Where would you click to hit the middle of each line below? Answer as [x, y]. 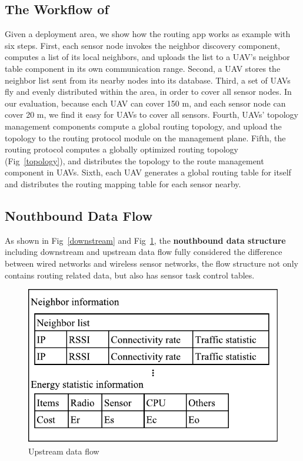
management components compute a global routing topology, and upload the [143, 126]
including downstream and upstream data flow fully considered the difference [144, 252]
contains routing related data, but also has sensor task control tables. [130, 275]
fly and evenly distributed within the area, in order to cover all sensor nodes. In [148, 92]
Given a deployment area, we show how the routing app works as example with [148, 34]
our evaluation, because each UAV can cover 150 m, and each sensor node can [145, 103]
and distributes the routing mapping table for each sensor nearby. [123, 183]
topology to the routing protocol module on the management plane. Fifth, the [145, 137]
